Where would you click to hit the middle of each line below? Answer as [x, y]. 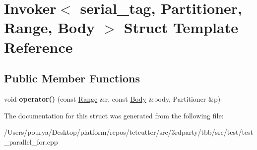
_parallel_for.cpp [31, 141]
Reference [38, 47]
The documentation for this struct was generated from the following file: [114, 115]
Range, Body [50, 27]
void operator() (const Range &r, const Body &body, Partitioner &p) [112, 98]
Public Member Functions [72, 78]
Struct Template [181, 27]
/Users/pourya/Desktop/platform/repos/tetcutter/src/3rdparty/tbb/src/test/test [129, 132]
